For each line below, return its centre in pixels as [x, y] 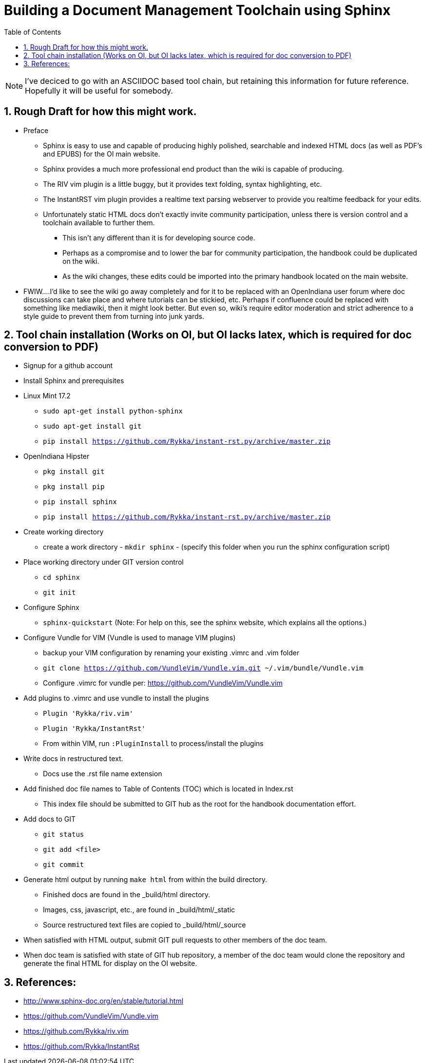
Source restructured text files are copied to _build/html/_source [145, 925]
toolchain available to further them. [99, 222]
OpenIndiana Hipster [57, 456]
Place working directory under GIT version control [104, 562]
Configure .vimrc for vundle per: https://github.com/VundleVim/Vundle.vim [163, 683]
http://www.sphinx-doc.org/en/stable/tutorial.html [104, 1001]
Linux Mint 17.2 [47, 396]
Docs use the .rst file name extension [103, 774]
